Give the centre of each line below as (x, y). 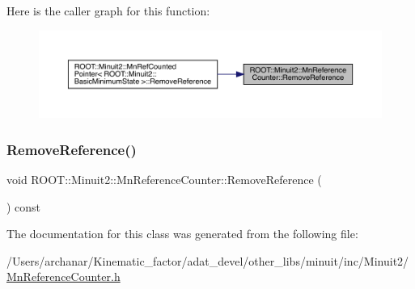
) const (24, 206)
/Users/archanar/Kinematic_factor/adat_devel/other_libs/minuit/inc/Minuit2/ (208, 260)
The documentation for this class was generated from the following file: (182, 234)
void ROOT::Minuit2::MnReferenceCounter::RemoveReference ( (164, 179)
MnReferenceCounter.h (64, 276)
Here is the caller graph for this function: (108, 10)
